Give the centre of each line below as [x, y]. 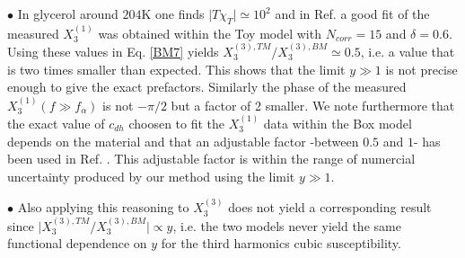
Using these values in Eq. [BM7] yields [113, 52]
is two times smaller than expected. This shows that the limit [176, 69]
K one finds [173, 13]
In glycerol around [68, 13]
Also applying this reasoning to [103, 207]
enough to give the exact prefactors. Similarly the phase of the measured [207, 87]
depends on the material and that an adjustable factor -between [183, 141]
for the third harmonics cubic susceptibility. [281, 243]
